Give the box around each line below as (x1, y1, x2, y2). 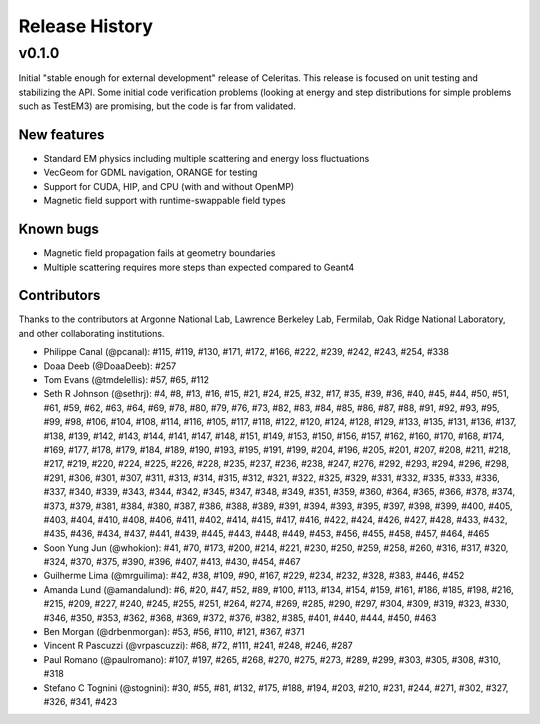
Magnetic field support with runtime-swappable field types (43, 195, 286, 207)
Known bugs (18, 221, 100, 238)
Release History (18, 15, 154, 37)
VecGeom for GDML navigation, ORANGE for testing (43, 166, 258, 179)
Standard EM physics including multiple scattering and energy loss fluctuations (43, 153, 370, 165)
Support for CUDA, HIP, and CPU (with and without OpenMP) (43, 180, 295, 192)
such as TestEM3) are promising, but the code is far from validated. (18, 100, 297, 112)
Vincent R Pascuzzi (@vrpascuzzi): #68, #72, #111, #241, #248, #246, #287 (43, 640, 354, 652)
